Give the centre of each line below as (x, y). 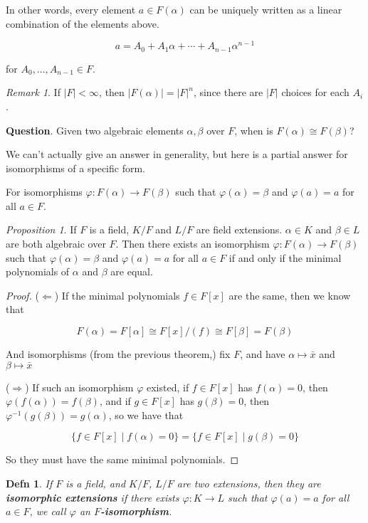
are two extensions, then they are (249, 483)
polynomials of (38, 271)
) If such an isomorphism (79, 387)
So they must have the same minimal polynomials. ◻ (122, 459)
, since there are (228, 92)
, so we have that (146, 414)
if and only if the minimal (285, 257)
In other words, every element (71, 9)
